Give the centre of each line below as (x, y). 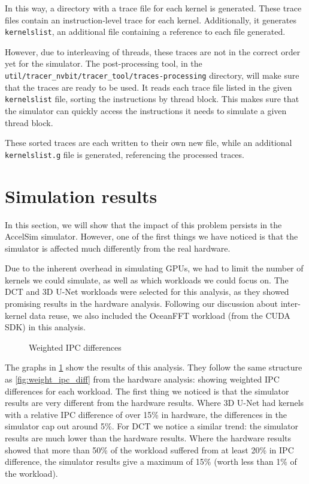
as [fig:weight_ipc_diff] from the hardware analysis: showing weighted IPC (142, 379)
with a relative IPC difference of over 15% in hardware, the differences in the (146, 414)
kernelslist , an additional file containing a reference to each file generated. (145, 32)
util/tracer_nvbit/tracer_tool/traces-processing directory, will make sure (152, 75)
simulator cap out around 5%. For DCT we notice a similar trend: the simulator (152, 426)
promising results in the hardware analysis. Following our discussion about (142, 304)
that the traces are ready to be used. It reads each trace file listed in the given (149, 87)
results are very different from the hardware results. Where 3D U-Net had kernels (154, 403)
